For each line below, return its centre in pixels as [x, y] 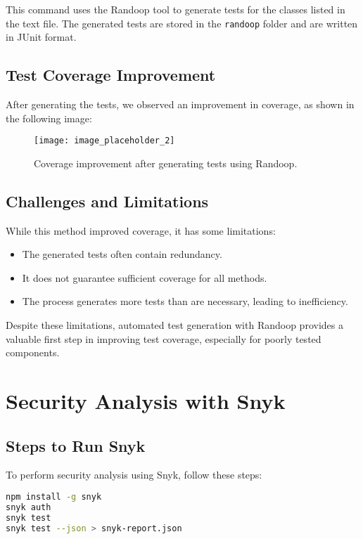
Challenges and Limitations [107, 201]
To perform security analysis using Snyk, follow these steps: [134, 475]
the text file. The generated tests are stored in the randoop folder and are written [182, 23]
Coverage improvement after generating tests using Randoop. [166, 163]
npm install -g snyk [54, 497]
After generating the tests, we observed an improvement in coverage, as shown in [180, 104]
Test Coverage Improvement [111, 75]
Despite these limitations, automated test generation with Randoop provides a [174, 325]
